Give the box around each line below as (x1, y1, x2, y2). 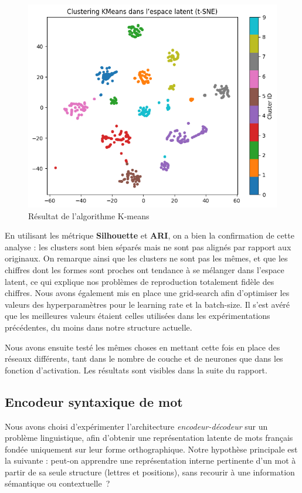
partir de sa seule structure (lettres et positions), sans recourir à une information (5, 465, 295, 478)
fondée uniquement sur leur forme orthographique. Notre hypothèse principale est (5, 443, 298, 455)
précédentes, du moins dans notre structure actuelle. (5, 321, 192, 333)
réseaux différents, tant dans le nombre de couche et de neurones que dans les (5, 352, 283, 365)
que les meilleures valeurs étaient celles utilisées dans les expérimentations (5, 310, 270, 322)
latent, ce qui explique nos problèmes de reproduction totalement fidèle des (5, 275, 274, 287)
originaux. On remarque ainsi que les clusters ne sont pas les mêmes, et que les (5, 252, 288, 264)
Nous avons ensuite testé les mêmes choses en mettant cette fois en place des (5, 341, 280, 353)
